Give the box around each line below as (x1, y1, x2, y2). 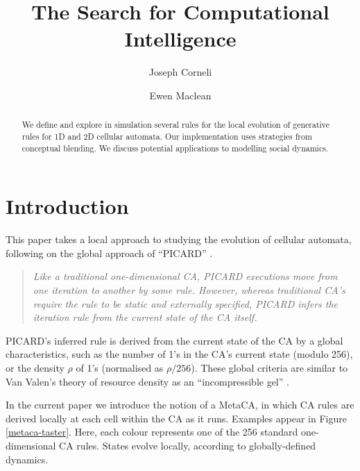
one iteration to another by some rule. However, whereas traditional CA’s (33, 282, 345, 297)
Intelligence (124, 24, 237, 53)
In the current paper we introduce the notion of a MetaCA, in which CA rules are (6, 397, 354, 412)
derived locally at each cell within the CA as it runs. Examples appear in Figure (6, 411, 347, 425)
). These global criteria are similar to (191, 360, 348, 374)
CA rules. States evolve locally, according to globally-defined (59, 438, 316, 452)
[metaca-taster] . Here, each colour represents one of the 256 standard (6, 424, 298, 439)
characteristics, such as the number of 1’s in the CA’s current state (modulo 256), (6, 347, 353, 361)
